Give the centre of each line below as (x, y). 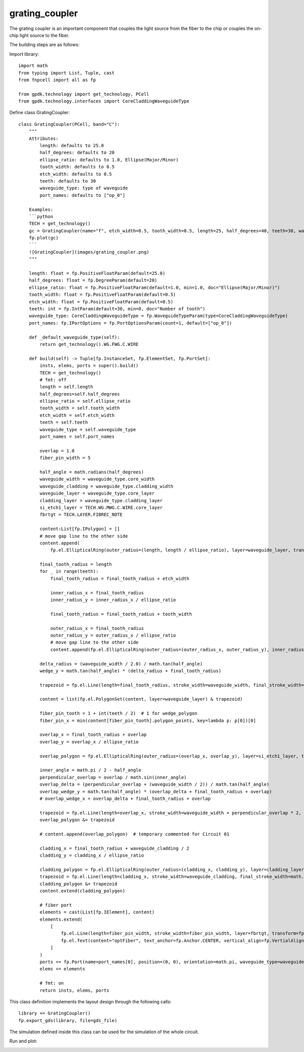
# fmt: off (53, 380)
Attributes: (44, 138)
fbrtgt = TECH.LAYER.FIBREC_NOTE (81, 515)
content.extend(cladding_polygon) (83, 891)
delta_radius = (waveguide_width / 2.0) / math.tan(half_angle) (121, 664)
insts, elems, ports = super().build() (89, 366)
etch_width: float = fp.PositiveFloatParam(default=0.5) (101, 302)
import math (33, 66)
